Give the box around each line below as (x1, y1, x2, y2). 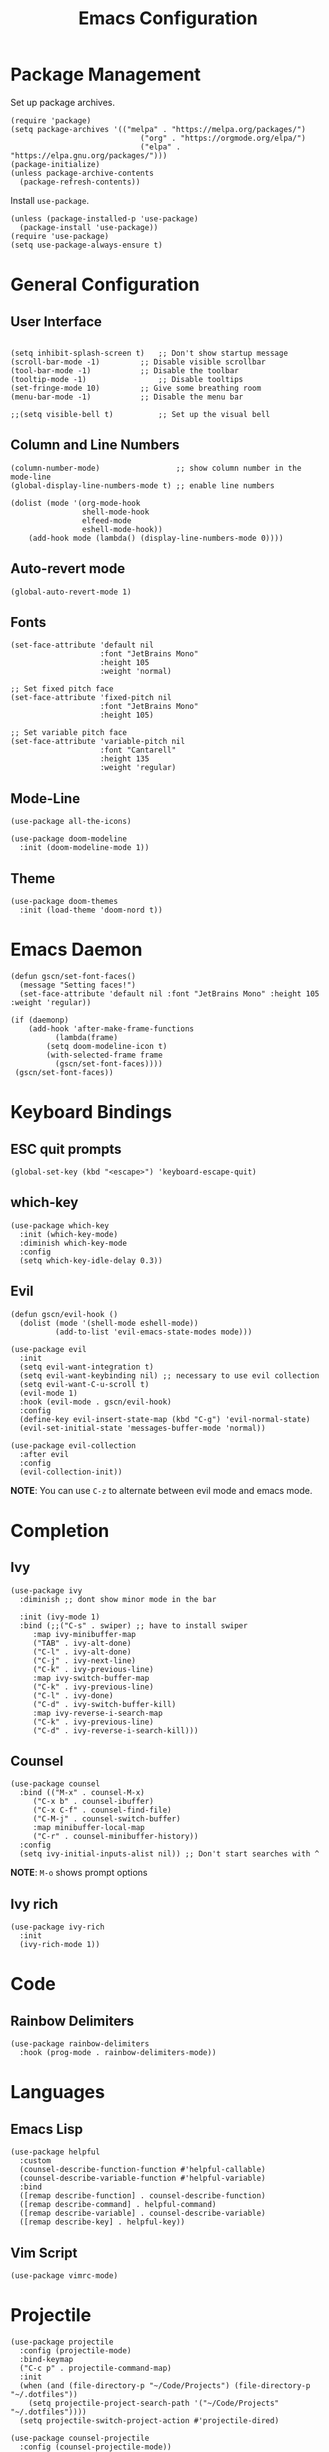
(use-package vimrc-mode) (10, 2271, 118, 2281)
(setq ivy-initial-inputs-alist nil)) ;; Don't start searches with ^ (19, 1849, 320, 1859)
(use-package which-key (10, 1220, 110, 1231)
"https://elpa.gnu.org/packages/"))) (10, 150, 168, 161)
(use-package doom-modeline (10, 834, 128, 844)
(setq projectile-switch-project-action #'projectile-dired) (19, 2415, 280, 2426)
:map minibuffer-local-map (32, 1823, 145, 1833)
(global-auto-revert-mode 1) (10, 587, 132, 597)
